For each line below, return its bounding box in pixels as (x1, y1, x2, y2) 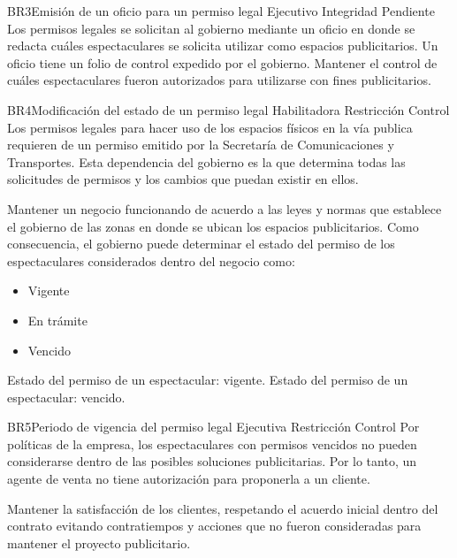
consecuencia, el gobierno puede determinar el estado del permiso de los (7, 234, 395, 253)
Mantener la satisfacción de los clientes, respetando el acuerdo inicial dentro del (7, 499, 438, 517)
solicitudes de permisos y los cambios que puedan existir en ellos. (7, 170, 359, 188)
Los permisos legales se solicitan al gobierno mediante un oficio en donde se (7, 19, 415, 37)
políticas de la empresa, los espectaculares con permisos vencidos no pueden (7, 434, 417, 453)
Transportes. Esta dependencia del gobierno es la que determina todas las (7, 152, 406, 171)
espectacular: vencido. (7, 387, 126, 406)
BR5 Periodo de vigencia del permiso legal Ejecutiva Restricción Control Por (7, 417, 420, 436)
